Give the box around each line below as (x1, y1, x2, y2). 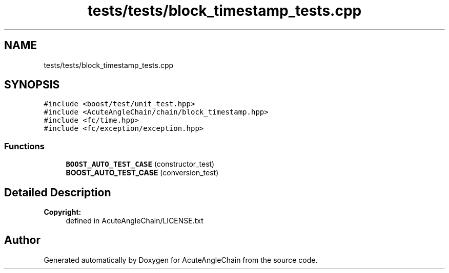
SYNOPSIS (4, 78, 60, 92)
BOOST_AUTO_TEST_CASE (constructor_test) (66, 160, 215, 169)
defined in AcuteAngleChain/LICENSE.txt (66, 216, 203, 225)
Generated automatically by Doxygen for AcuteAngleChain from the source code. (44, 255, 318, 264)
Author (4, 234, 40, 247)
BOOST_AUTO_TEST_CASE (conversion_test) (66, 168, 219, 177)
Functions (4, 141, 45, 151)
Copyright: (44, 208, 81, 217)
